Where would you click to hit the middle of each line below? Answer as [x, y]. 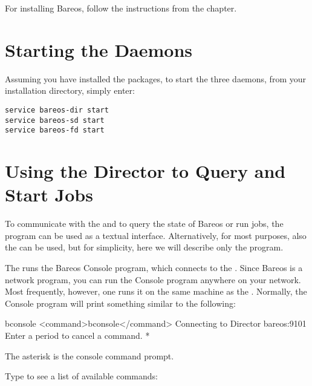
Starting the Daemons [99, 49]
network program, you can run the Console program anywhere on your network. [153, 279]
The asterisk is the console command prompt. [89, 355]
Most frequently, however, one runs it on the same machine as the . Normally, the [156, 291]
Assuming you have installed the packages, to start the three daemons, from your [155, 78]
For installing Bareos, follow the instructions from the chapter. [121, 8]
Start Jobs [49, 195]
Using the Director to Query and [145, 171]
